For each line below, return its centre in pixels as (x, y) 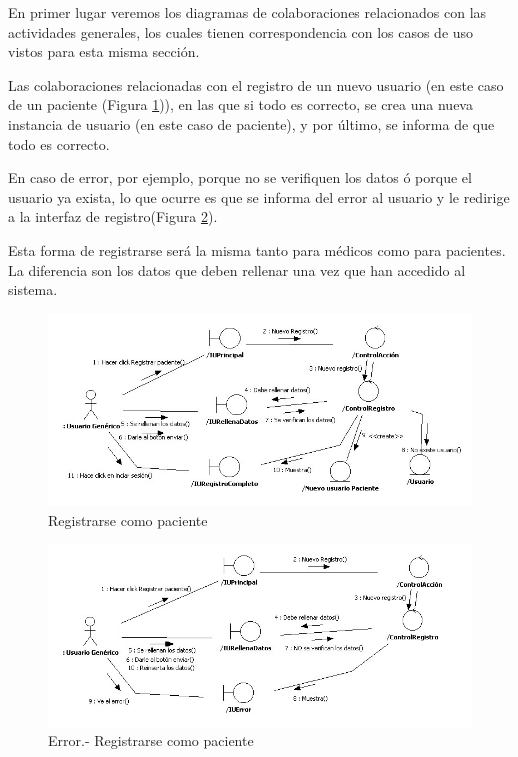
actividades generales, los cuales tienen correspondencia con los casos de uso (241, 31)
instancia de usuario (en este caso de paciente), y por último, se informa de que (251, 123)
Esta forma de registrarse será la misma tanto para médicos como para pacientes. (257, 249)
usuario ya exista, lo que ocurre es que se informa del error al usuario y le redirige (259, 196)
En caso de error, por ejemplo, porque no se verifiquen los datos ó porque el (240, 177)
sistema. (33, 289)
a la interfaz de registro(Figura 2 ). (113, 216)
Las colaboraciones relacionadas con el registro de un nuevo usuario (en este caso (256, 84)
